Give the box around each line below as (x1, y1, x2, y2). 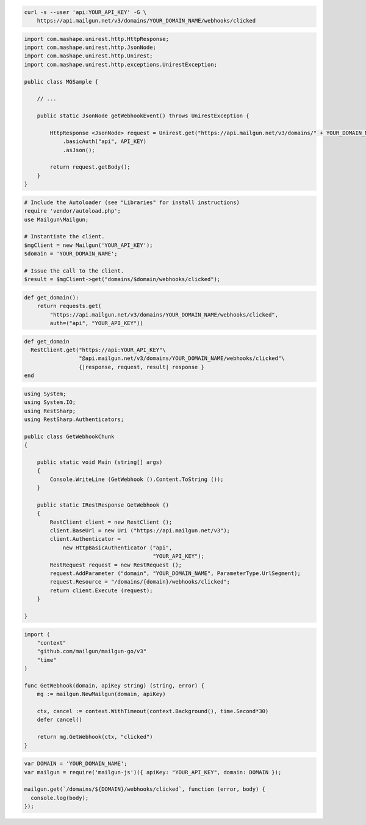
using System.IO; (24, 399, 76, 406)
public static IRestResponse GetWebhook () (37, 501, 169, 508)
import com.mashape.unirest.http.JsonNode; (24, 43, 157, 51)
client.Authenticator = (49, 535, 121, 543)
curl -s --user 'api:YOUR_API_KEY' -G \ (24, 9, 146, 15)
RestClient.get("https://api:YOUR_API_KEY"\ (30, 346, 166, 354)
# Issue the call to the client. (24, 267, 124, 274)
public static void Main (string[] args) (37, 458, 163, 466)
